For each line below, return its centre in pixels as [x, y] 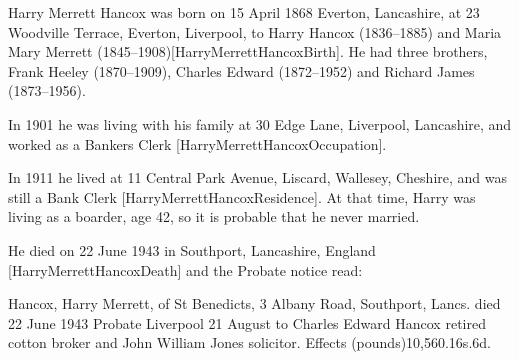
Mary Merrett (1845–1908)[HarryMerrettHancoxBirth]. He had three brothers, [248, 51]
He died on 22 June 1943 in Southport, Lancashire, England [192, 249]
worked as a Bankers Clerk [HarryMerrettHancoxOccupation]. [197, 143]
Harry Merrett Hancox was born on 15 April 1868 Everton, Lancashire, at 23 [244, 12]
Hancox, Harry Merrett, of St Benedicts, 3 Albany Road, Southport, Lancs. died [254, 303]
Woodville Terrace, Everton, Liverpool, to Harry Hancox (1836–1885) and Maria [255, 31]
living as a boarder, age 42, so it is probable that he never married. [214, 216]
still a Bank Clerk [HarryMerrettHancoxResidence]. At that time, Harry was [242, 196]
